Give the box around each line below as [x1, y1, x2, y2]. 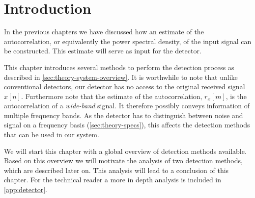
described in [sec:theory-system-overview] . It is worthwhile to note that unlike [4, 72, 238, 82]
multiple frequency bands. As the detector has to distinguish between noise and [4, 110, 243, 120]
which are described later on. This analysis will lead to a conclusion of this [4, 165, 229, 175]
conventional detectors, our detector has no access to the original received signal [4, 81, 245, 92]
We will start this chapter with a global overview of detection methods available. [4, 146, 247, 156]
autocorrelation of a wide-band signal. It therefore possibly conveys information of [4, 100, 250, 111]
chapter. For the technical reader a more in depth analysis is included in [4, 174, 222, 185]
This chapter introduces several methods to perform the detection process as [4, 62, 234, 72]
